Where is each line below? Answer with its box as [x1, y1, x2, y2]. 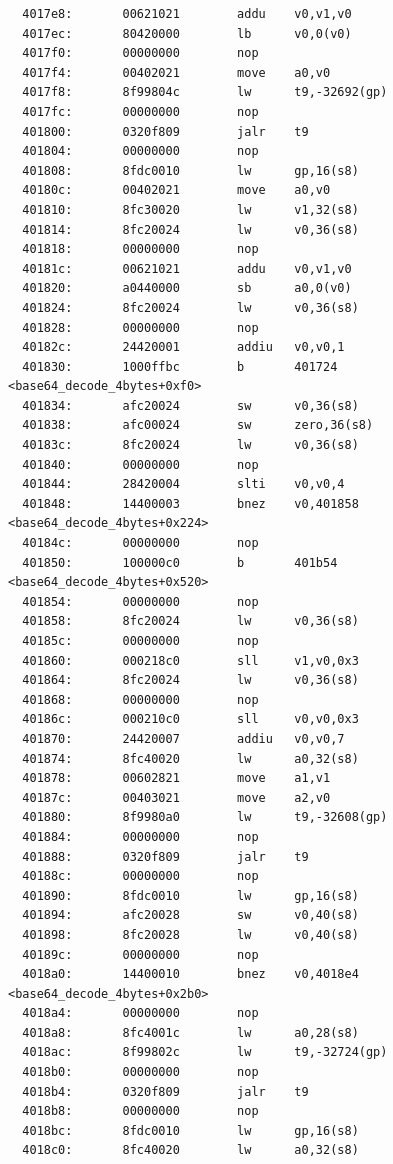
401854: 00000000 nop [22, 594, 259, 609]
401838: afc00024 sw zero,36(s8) [22, 418, 374, 433]
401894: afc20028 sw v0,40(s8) [22, 908, 359, 923]
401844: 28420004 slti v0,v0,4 [22, 477, 345, 492]
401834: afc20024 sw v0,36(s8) [22, 398, 359, 413]
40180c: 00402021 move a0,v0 [22, 183, 331, 198]
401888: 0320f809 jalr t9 [22, 849, 309, 864]
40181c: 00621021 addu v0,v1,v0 [22, 261, 352, 276]
